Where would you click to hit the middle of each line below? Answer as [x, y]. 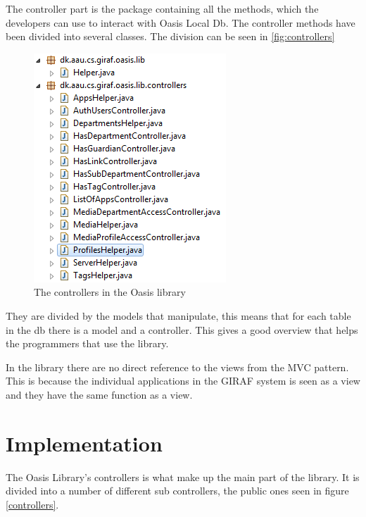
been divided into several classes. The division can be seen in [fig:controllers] [170, 36]
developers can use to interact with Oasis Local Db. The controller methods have [181, 22]
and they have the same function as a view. [99, 394]
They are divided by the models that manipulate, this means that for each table [178, 315]
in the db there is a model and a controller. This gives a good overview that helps [182, 329]
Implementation [84, 443]
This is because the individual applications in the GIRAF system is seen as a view [183, 381]
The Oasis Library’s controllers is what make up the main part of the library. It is [183, 476]
